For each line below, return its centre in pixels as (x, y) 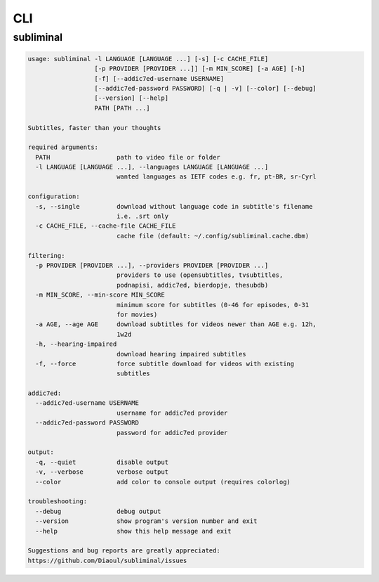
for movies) (137, 314)
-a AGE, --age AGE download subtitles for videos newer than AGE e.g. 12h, (176, 324)
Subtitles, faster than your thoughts (94, 128)
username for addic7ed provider (172, 413)
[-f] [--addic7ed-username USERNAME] (159, 78)
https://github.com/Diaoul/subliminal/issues (107, 560)
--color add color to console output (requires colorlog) (163, 482)
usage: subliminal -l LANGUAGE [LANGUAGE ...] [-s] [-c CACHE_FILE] (148, 59)
